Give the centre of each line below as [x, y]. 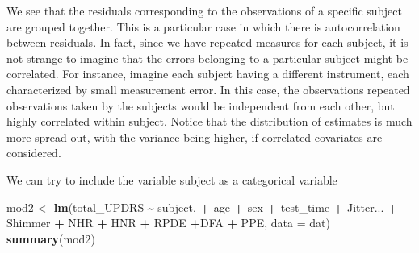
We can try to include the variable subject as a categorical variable [172, 179]
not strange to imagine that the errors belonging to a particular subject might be [207, 58]
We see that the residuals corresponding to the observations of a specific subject [204, 10]
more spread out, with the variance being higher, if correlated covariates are [195, 137]
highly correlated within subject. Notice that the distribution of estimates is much [209, 121]
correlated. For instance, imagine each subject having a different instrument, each [208, 74]
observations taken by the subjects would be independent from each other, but [201, 105]
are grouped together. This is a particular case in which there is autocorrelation [203, 26]
